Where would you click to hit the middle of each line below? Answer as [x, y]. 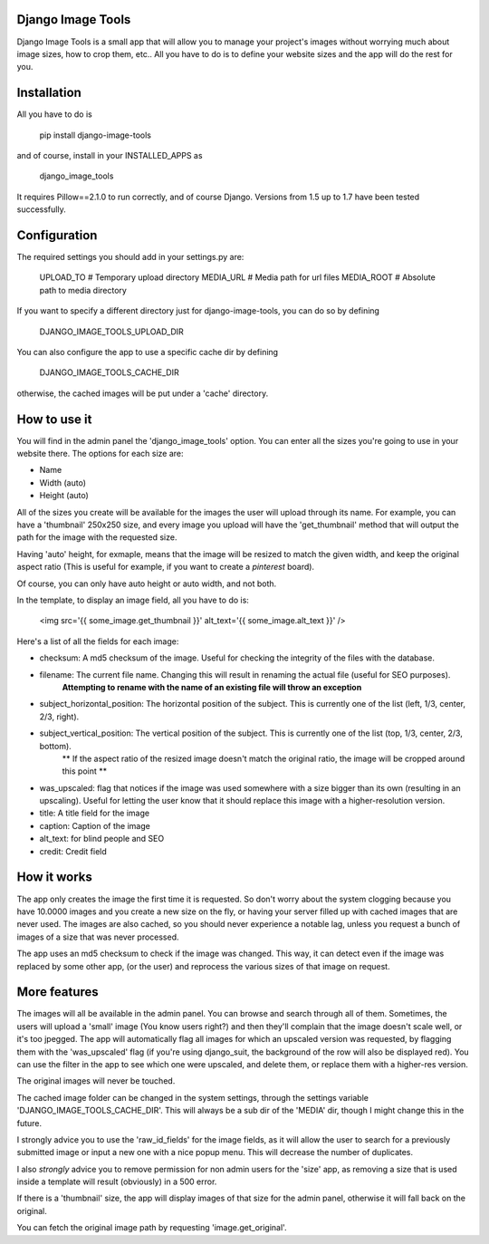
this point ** [85, 771]
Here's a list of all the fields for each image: [98, 641]
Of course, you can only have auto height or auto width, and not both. [147, 583]
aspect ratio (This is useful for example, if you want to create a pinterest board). [166, 567]
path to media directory [83, 290]
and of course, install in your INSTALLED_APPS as [110, 155]
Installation [49, 93]
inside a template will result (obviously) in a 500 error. [117, 1181]
